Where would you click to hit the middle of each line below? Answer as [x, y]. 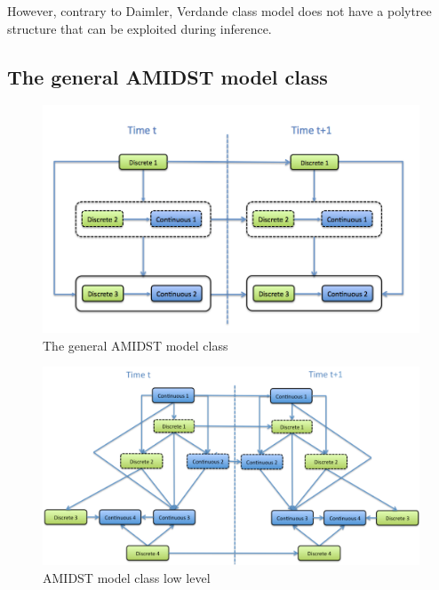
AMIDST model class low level [127, 577]
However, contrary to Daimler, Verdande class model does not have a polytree [219, 11]
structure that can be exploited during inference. [140, 28]
